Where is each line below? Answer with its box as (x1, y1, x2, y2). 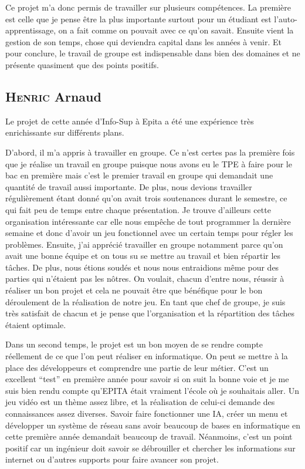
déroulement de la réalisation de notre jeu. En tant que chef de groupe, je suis (5, 295, 286, 308)
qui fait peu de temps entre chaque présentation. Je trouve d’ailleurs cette (5, 203, 271, 215)
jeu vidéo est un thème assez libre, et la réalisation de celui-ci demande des (5, 396, 275, 408)
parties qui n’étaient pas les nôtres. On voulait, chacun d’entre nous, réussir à (5, 272, 284, 285)
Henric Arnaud (5, 87, 101, 105)
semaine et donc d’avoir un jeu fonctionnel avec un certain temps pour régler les (5, 227, 293, 239)
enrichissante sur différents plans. (5, 126, 124, 139)
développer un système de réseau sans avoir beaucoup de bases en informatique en (5, 419, 301, 431)
